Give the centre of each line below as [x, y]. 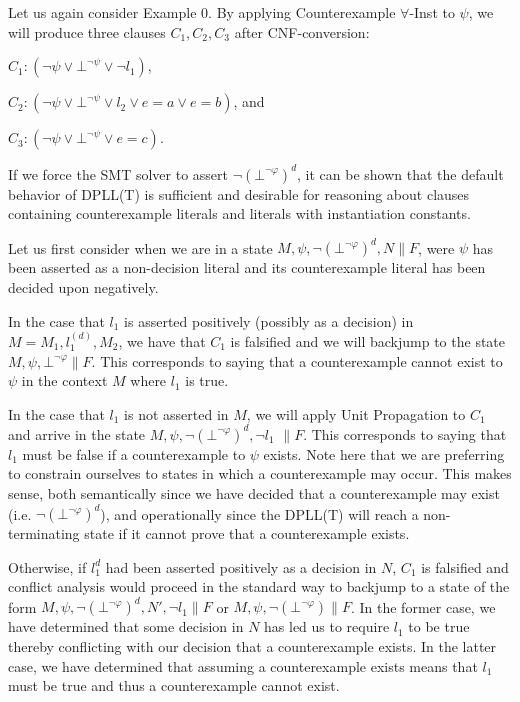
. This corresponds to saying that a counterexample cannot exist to [297, 360]
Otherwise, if [47, 566]
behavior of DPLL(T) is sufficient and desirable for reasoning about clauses [239, 193]
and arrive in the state [77, 433]
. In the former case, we [423, 606]
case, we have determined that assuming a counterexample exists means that [243, 665]
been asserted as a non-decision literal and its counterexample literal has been [247, 267]
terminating [44, 533]
